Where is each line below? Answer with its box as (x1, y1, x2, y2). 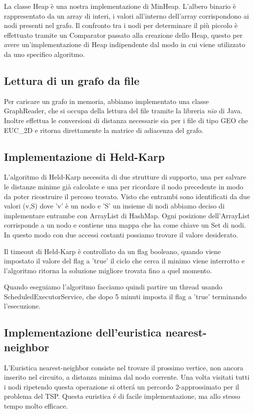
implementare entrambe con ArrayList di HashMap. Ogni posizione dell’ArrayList (4, 210, 250, 220)
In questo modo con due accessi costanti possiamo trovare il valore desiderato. (4, 229, 238, 239)
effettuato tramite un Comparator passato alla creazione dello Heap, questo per (4, 29, 243, 40)
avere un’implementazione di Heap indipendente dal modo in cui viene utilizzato (4, 39, 245, 50)
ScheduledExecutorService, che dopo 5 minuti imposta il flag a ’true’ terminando (4, 291, 247, 301)
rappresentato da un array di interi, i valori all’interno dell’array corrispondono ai (4, 10, 249, 21)
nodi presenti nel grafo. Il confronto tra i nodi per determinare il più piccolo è (4, 20, 238, 30)
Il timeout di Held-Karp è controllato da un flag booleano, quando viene (4, 246, 221, 256)
